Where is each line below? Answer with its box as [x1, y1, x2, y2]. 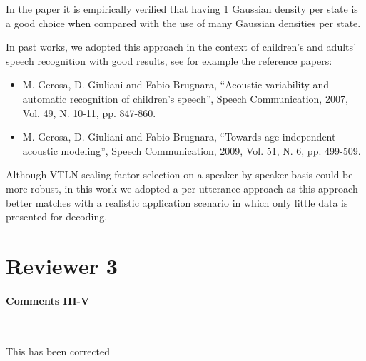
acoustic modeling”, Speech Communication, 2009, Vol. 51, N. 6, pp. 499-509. [22, 143, 361, 158]
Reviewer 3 [6, 250, 118, 280]
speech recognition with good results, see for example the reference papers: [6, 53, 332, 68]
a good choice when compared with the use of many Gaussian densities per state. [6, 15, 361, 30]
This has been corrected [6, 344, 111, 359]
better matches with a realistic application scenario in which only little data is [6, 195, 348, 210]
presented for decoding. [6, 209, 108, 224]
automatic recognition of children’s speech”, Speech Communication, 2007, [22, 91, 348, 106]
